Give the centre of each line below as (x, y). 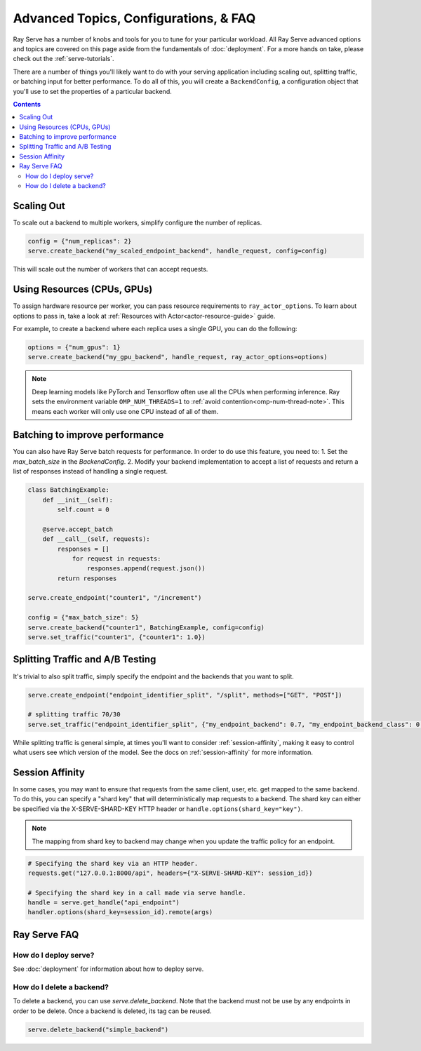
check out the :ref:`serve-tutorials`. (64, 59)
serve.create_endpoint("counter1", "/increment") (115, 598)
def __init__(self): (78, 500)
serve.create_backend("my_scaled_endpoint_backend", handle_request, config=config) (178, 251)
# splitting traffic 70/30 (74, 715)
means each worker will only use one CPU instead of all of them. (125, 411)
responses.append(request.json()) (146, 569)
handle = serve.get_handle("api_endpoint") (104, 903)
